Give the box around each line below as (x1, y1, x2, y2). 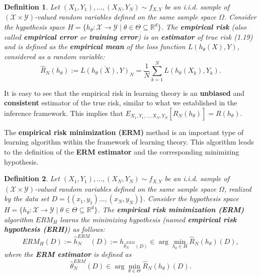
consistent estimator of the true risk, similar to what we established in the (4, 97, 237, 108)
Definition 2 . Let (4, 173, 60, 184)
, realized (224, 183, 251, 194)
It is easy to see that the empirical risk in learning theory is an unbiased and (4, 87, 245, 98)
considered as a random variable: (4, 51, 105, 61)
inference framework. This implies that (4, 107, 123, 118)
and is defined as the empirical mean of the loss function (4, 41, 186, 52)
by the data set (4, 193, 49, 204)
